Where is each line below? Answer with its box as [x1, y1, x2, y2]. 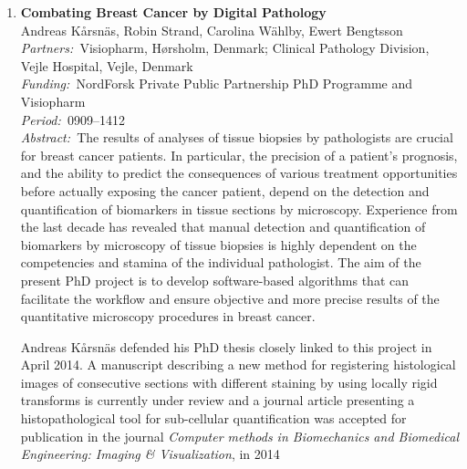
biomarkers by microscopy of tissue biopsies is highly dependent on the [20, 234, 417, 254]
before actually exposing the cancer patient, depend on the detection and [20, 181, 430, 200]
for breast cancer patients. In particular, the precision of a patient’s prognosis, [20, 145, 458, 164]
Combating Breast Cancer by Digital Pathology [20, 3, 327, 21]
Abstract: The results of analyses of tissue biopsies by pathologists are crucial [20, 128, 453, 147]
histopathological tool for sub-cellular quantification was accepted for [20, 409, 407, 428]
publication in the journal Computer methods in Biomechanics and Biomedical [20, 426, 459, 445]
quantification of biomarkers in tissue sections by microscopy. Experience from [20, 199, 458, 218]
